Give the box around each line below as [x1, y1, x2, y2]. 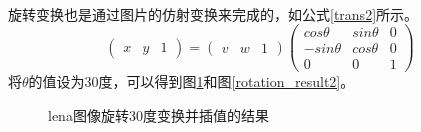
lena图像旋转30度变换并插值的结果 [48, 104, 269, 125]
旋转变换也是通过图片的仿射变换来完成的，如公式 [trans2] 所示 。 [8, 3, 419, 24]
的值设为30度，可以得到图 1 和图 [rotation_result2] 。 [28, 71, 355, 92]
